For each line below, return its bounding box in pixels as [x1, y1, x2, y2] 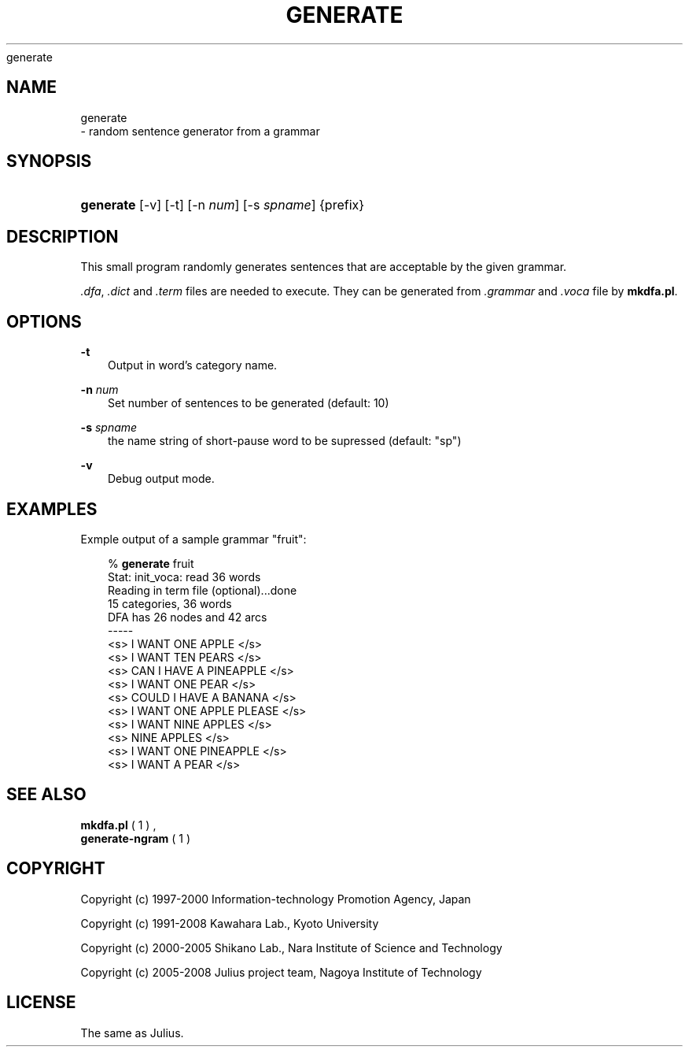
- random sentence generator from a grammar [80, 124, 320, 138]
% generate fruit [108, 556, 194, 570]
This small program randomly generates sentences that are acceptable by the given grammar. [80, 260, 567, 274]
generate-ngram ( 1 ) [80, 831, 191, 845]
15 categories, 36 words [108, 596, 232, 610]
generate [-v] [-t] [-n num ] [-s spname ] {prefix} [80, 197, 365, 213]
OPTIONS [6, 311, 82, 332]
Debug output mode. [108, 472, 215, 486]
